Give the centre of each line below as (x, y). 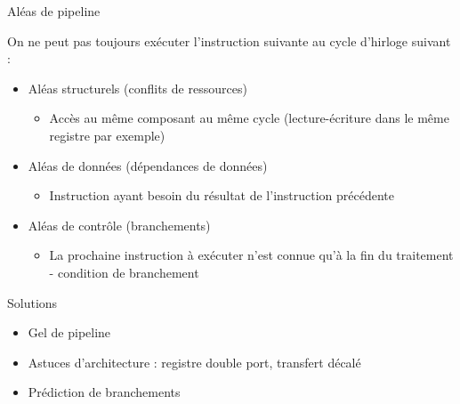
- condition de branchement (124, 272)
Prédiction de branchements (104, 392)
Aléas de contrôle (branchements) (119, 225)
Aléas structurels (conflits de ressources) (137, 88)
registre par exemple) (107, 135)
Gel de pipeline (69, 332)
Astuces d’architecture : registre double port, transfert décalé (194, 362)
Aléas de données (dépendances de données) (148, 165)
